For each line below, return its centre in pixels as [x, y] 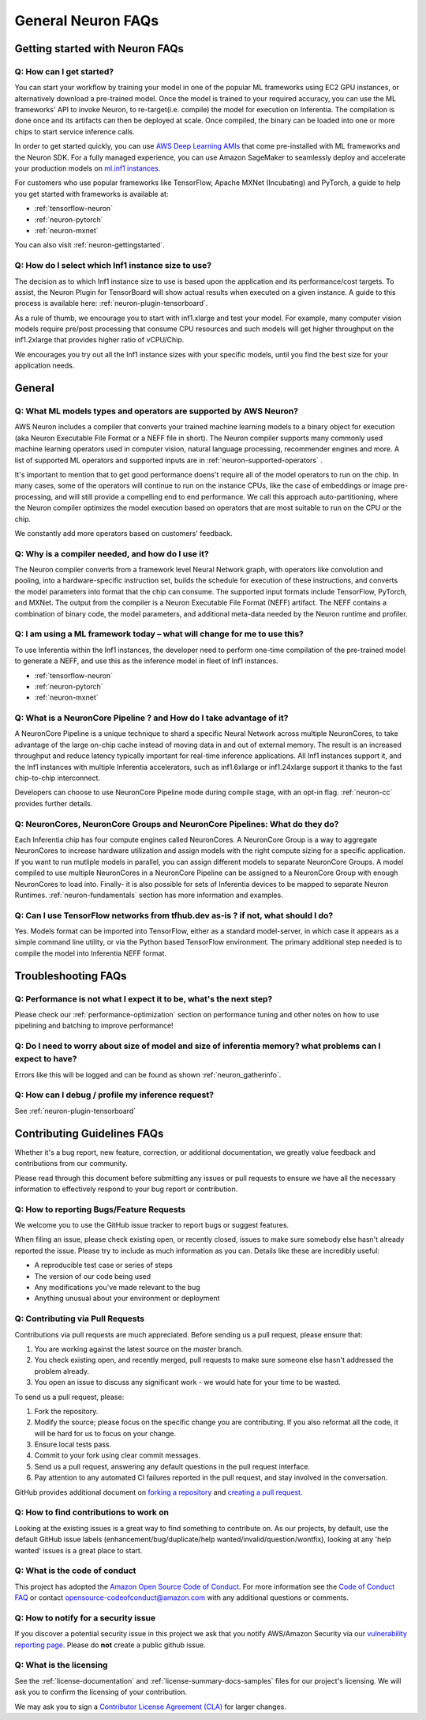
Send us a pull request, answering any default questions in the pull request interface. [172, 1466]
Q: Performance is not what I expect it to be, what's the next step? [144, 998]
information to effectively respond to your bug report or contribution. [126, 1189]
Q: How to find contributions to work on [92, 1512]
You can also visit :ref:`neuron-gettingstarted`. [90, 245]
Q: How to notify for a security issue [85, 1618]
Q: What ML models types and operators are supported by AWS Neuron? [157, 411]
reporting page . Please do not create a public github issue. [110, 1645]
